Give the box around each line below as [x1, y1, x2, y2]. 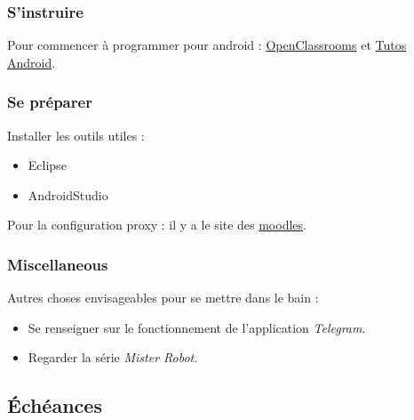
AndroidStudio [28, 185, 108, 204]
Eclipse [28, 156, 67, 174]
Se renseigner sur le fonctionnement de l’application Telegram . [28, 318, 366, 336]
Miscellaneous [7, 253, 108, 275]
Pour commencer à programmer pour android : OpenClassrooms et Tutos [7, 36, 407, 54]
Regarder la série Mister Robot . [28, 348, 198, 367]
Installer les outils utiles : [7, 125, 145, 144]
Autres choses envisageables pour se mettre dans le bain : [7, 288, 319, 307]
